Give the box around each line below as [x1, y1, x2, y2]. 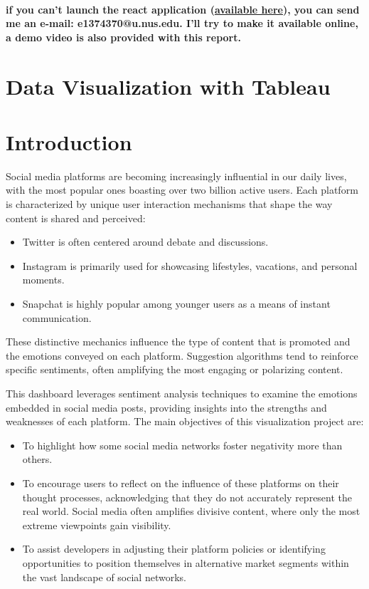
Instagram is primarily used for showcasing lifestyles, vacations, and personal [22, 258, 358, 273]
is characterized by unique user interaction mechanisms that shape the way [6, 197, 333, 212]
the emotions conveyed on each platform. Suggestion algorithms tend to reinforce [6, 348, 358, 363]
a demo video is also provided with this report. [6, 29, 241, 44]
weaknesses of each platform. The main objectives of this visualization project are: [6, 414, 364, 429]
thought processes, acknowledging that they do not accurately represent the [22, 489, 353, 504]
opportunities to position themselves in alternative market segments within [22, 555, 349, 570]
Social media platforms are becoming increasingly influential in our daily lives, [6, 168, 347, 183]
